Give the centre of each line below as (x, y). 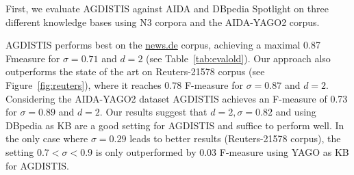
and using (296, 112)
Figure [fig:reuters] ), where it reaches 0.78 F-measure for (125, 84)
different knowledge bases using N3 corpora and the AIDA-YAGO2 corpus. (163, 22)
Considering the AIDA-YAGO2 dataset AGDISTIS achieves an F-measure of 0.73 (177, 98)
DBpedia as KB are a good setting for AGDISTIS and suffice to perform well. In (175, 125)
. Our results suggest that (153, 112)
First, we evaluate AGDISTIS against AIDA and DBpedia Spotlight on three (167, 8)
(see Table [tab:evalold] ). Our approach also (238, 58)
